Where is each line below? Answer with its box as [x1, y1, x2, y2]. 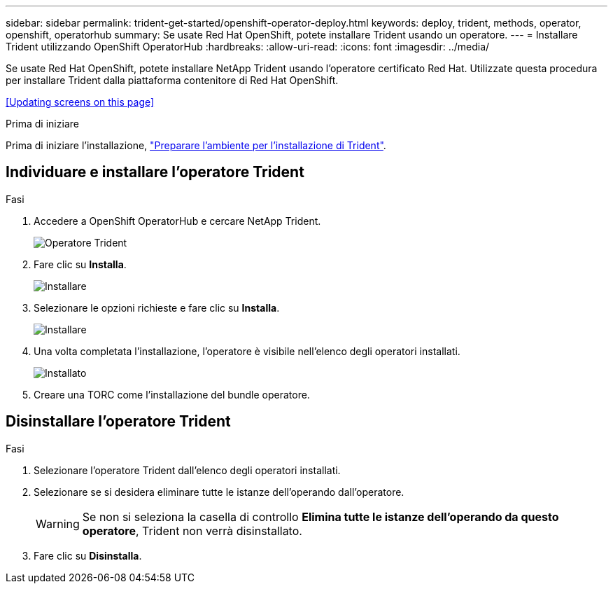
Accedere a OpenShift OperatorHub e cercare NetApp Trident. [34, 214, 321, 227]
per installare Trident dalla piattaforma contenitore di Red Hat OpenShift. [6, 74, 339, 86]
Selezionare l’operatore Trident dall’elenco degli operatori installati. [34, 464, 341, 476]
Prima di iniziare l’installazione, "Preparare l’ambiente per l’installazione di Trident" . [6, 139, 386, 151]
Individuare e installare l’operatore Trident [6, 163, 304, 181]
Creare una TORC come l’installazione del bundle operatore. [34, 388, 310, 401]
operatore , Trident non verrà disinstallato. [82, 523, 302, 538]
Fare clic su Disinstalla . [34, 549, 142, 562]
